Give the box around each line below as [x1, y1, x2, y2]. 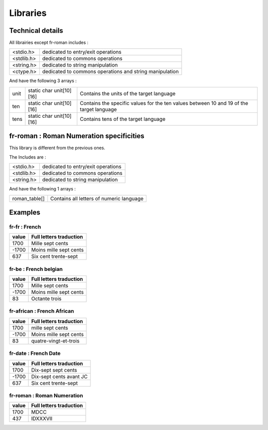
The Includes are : [9, 154, 47, 160]
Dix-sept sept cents [31, 366, 77, 373]
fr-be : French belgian [9, 265, 63, 272]
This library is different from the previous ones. [9, 145, 105, 151]
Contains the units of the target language [79, 90, 176, 97]
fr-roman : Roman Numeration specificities [9, 132, 145, 140]
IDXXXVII [31, 415, 53, 422]
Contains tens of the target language [79, 115, 166, 122]
